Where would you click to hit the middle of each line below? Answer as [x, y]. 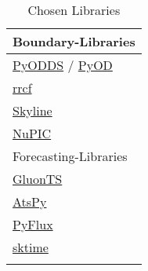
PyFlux [33, 224]
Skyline [32, 110]
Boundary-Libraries [74, 41]
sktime [31, 247]
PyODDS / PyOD [63, 65]
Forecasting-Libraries [70, 156]
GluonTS [38, 179]
